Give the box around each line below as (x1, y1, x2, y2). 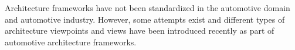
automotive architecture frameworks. (5, 35, 137, 48)
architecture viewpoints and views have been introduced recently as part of (5, 24, 274, 37)
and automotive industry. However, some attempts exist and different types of (5, 13, 285, 25)
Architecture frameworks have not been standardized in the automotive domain (5, 2, 290, 13)
